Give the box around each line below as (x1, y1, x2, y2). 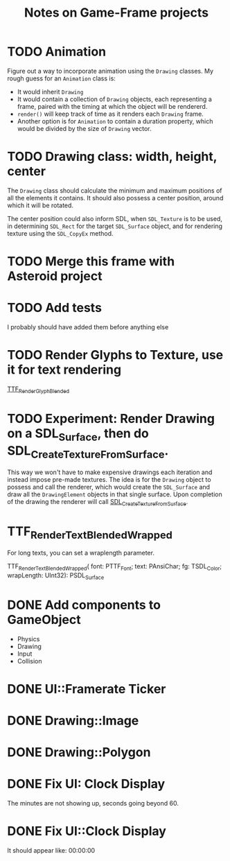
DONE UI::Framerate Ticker (7, 681, 166, 697)
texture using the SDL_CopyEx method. (7, 229, 114, 237)
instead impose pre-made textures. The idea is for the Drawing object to (7, 475, 211, 483)
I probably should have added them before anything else (7, 323, 169, 331)
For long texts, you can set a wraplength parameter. (7, 549, 154, 557)
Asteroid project (7, 268, 103, 284)
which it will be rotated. (7, 201, 74, 209)
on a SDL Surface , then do (7, 425, 149, 444)
